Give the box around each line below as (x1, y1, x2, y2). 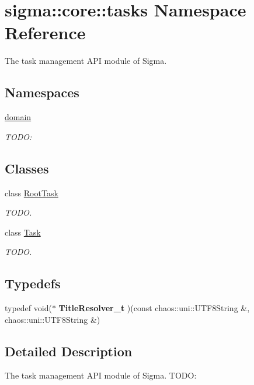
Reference (5, 21, 86, 45)
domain (5, 111, 32, 123)
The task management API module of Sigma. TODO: (5, 369, 197, 381)
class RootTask (5, 186, 58, 199)
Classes (5, 159, 49, 177)
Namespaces (5, 83, 79, 101)
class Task (5, 226, 41, 238)
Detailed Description (5, 342, 133, 360)
